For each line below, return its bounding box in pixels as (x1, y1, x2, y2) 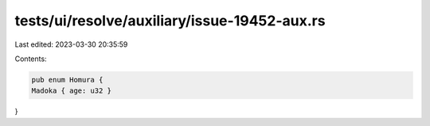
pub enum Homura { (31, 75, 104, 84)
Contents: (14, 54, 47, 63)
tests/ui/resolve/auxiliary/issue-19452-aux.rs (14, 12, 326, 29)
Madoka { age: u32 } (31, 86, 111, 95)
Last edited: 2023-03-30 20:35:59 (14, 40, 128, 49)
